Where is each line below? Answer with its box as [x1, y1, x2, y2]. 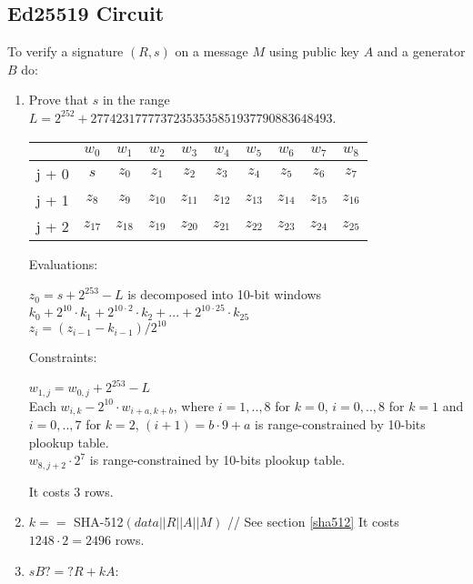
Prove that [28, 90, 88, 109]
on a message [175, 42, 248, 61]
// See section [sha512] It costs [226, 512, 399, 531]
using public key [268, 42, 359, 61]
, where [173, 396, 215, 415]
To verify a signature [7, 42, 124, 61]
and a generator [377, 42, 466, 61]
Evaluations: [28, 254, 98, 273]
